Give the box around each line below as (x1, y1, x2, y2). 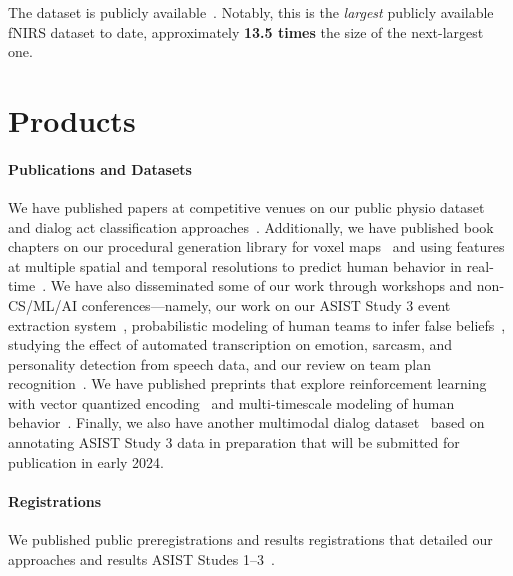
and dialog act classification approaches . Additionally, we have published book (8, 216, 494, 237)
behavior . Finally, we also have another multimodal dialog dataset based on (8, 412, 485, 433)
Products (8, 99, 136, 140)
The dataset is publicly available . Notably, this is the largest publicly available (8, 2, 494, 22)
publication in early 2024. (8, 451, 165, 472)
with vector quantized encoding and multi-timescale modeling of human (8, 392, 455, 413)
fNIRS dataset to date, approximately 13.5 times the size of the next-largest (8, 21, 484, 42)
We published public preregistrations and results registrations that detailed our (8, 529, 493, 550)
